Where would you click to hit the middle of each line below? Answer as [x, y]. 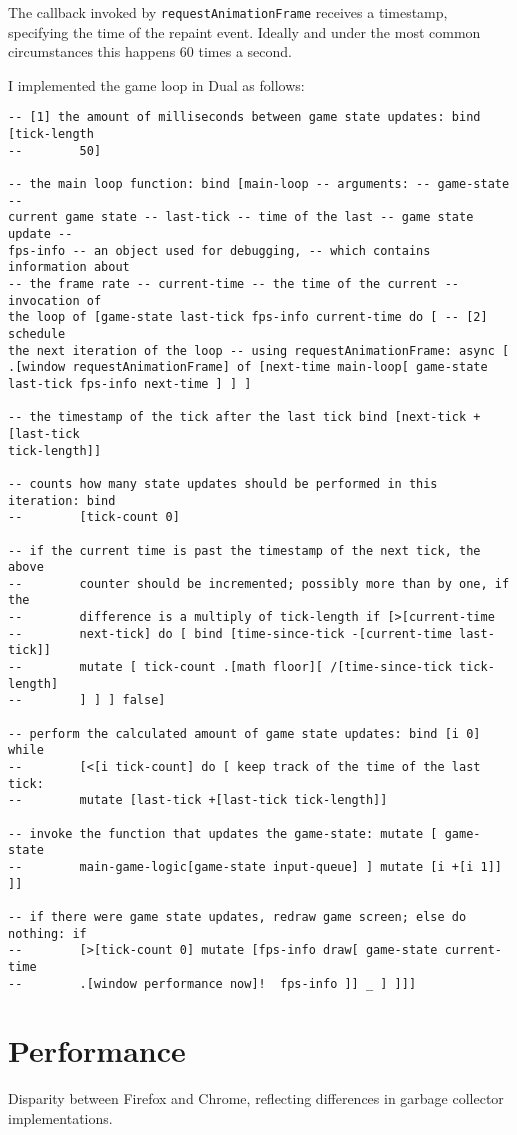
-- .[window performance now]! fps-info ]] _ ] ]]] [212, 983]
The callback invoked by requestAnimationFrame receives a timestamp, [228, 12]
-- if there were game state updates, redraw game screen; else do [237, 916]
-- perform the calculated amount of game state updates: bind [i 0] [244, 733]
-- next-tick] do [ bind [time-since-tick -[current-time [230, 633]
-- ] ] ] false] [87, 700]
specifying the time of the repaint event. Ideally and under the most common [244, 31]
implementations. [60, 1117]
